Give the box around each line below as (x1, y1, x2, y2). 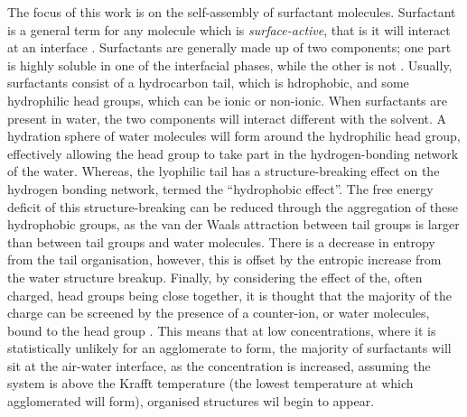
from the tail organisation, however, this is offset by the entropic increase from (7, 250, 442, 269)
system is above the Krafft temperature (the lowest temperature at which (7, 374, 414, 393)
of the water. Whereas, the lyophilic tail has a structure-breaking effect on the (7, 162, 440, 181)
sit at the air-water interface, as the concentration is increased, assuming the (7, 356, 431, 375)
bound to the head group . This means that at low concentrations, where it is (7, 320, 436, 339)
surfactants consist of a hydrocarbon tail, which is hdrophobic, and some (7, 73, 409, 92)
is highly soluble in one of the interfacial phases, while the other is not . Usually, (7, 55, 453, 74)
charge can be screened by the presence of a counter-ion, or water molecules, (7, 303, 430, 322)
